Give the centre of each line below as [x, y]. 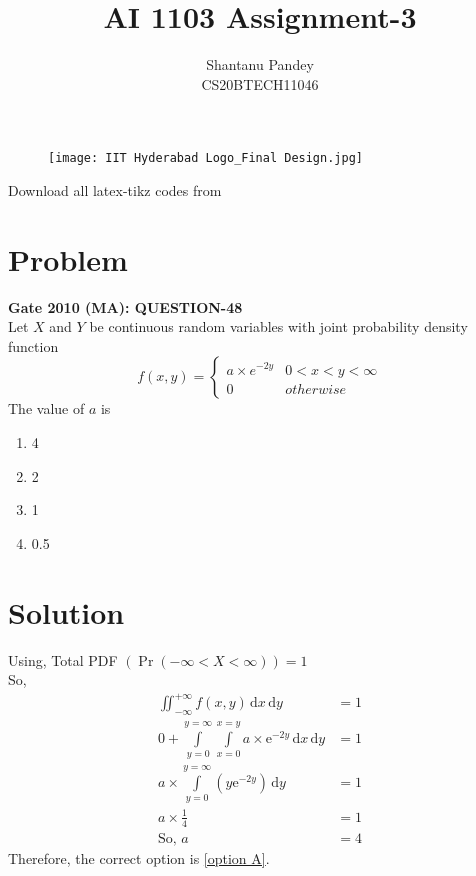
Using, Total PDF [63, 659]
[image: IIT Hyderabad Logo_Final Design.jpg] [205, 158]
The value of [46, 408]
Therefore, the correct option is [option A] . [139, 857]
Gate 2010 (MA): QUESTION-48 [125, 306]
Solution [66, 611]
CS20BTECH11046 [260, 83]
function [33, 345]
